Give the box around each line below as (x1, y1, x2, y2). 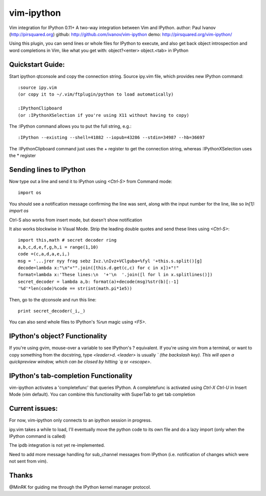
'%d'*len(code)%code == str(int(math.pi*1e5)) (18, 286, 133, 291)
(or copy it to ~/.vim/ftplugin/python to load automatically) (18, 92, 174, 97)
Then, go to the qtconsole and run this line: (9, 296, 97, 303)
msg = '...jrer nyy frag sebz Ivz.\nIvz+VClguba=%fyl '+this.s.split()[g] (18, 258, 202, 264)
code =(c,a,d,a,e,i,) (18, 251, 70, 257)
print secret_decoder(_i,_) (18, 308, 86, 314)
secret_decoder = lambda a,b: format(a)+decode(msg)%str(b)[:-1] (18, 279, 179, 284)
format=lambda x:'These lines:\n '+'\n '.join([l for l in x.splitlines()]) (18, 272, 213, 278)
